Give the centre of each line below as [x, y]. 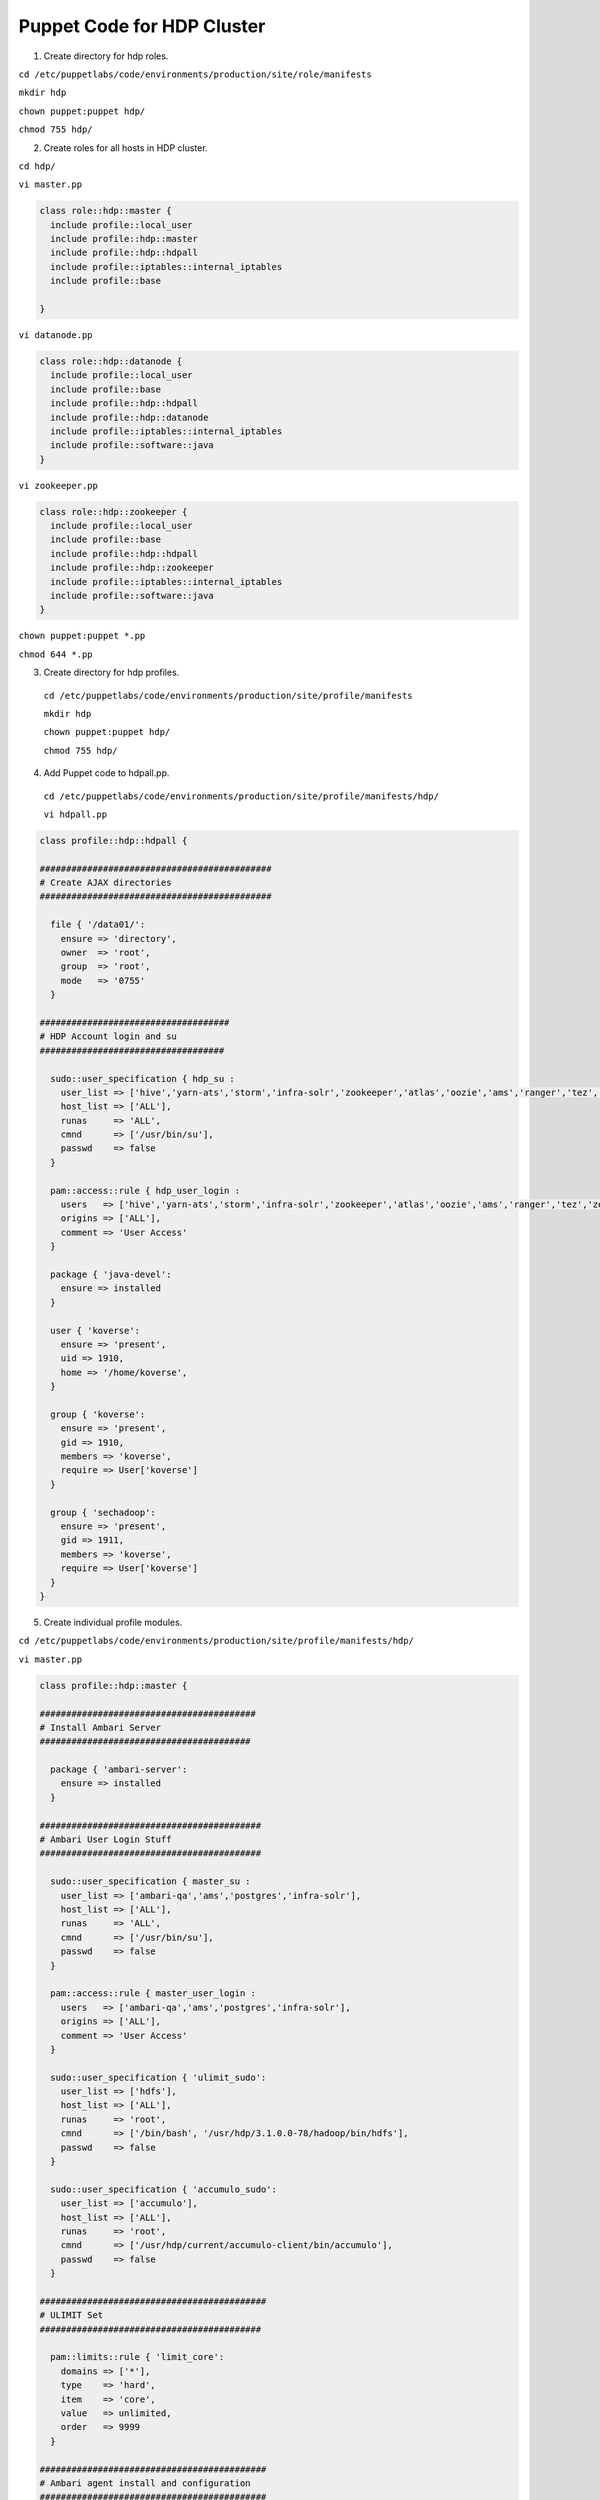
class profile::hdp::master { [113, 1685]
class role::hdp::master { [105, 211]
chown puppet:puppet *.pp [82, 636]
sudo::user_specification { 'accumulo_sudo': [163, 2189]
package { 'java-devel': [111, 1274]
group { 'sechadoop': [103, 1512]
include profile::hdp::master [124, 239]
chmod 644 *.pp [56, 654]
